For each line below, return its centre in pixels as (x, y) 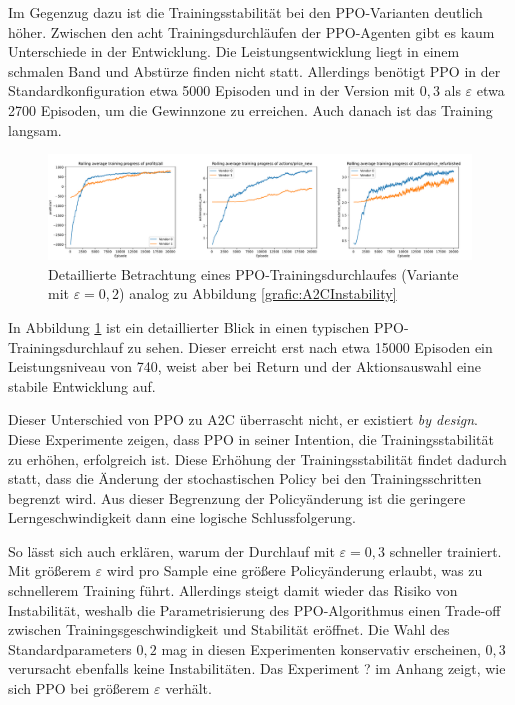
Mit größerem (49, 570)
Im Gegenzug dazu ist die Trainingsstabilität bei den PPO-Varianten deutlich (245, 12)
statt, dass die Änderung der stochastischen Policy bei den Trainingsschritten (245, 478)
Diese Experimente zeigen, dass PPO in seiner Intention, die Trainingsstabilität (251, 438)
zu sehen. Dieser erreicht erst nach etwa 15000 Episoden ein (310, 346)
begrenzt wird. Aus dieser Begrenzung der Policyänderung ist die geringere (237, 497)
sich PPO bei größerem (79, 688)
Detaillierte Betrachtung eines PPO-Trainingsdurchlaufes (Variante (253, 273)
